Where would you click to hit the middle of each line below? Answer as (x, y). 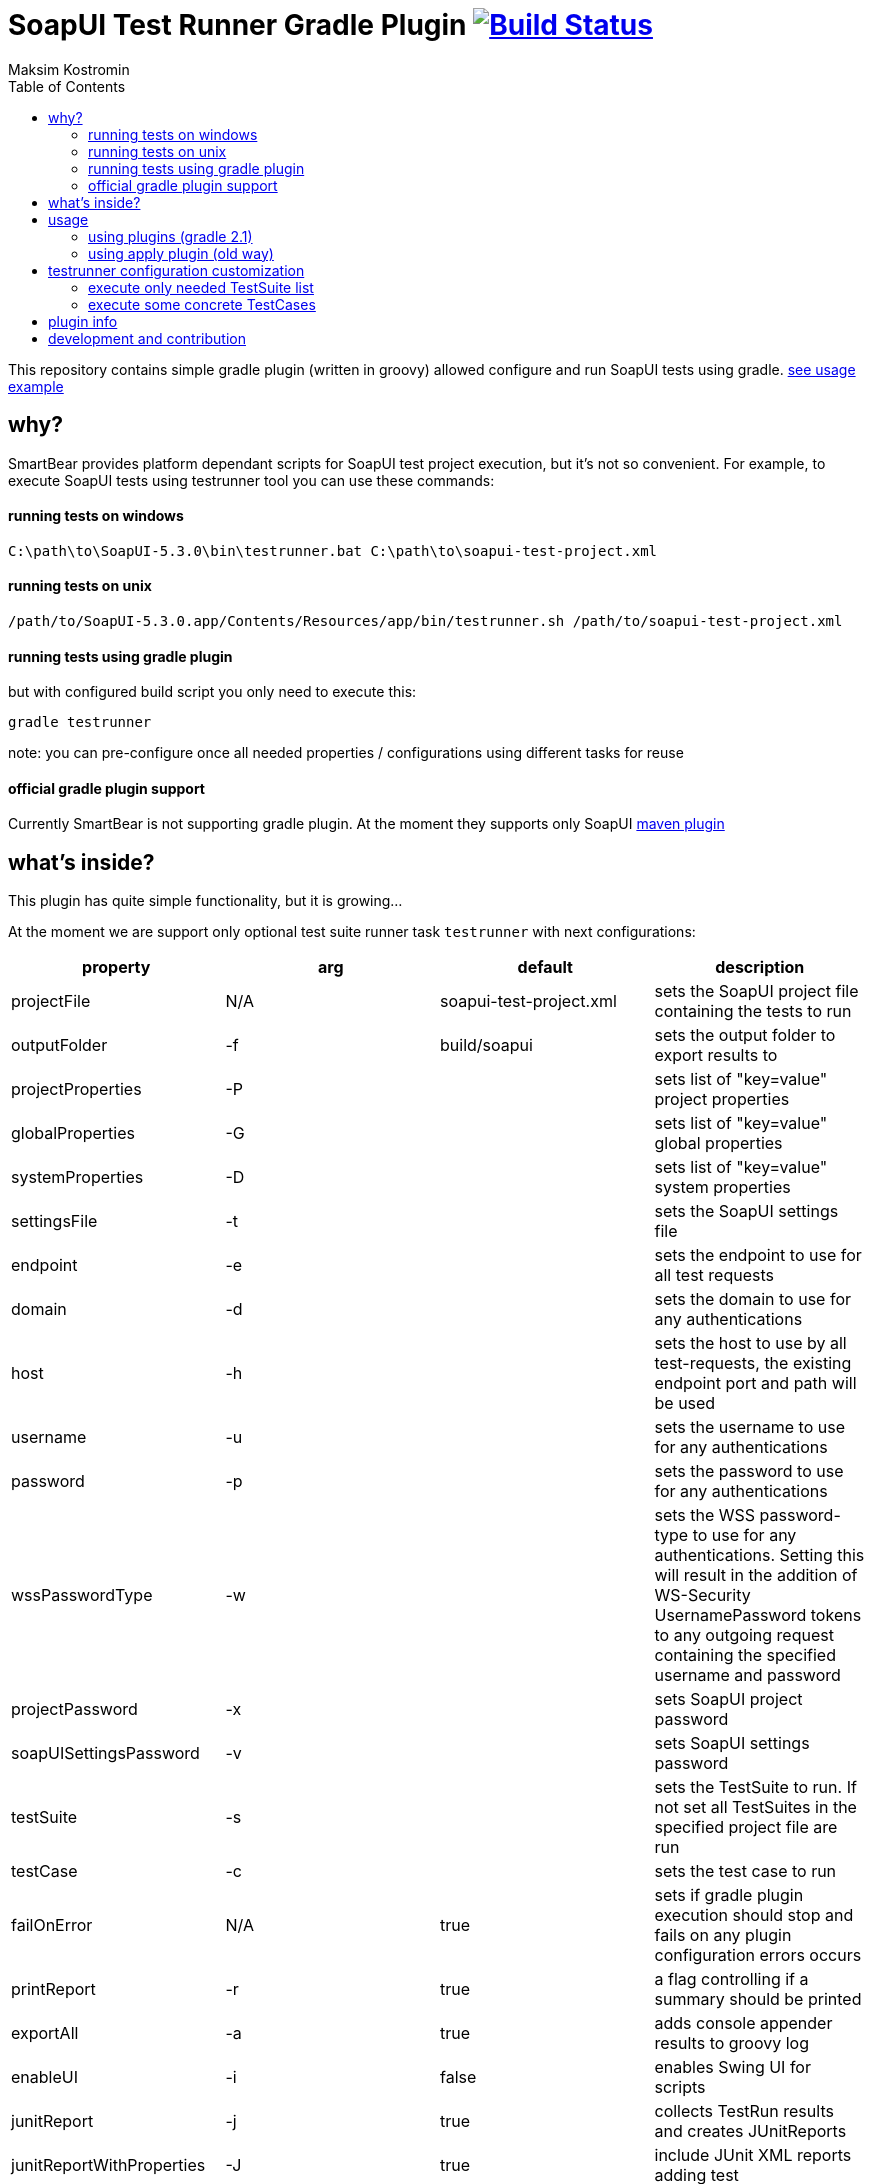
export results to (716, 1055)
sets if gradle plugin (729, 1895)
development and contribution (147, 338)
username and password (747, 1675)
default (545, 967)
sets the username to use (750, 1427)
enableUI (44, 2077)
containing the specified (745, 1655)
